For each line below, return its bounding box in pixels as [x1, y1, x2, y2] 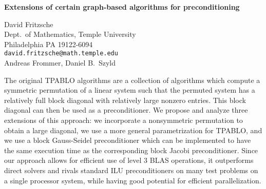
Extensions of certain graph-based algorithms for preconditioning [4, 2, 240, 12]
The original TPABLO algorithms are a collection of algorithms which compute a [4, 74, 260, 85]
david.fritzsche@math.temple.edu [4, 50, 118, 57]
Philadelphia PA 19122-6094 [4, 38, 93, 49]
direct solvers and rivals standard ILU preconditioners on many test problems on [4, 164, 258, 175]
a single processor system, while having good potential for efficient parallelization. [4, 175, 261, 185]
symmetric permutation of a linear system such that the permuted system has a [4, 85, 255, 95]
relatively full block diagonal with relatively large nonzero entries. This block [4, 94, 246, 105]
